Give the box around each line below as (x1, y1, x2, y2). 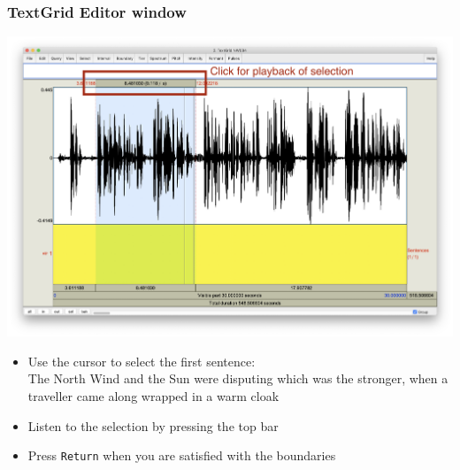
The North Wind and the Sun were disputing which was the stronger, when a (27, 369, 448, 388)
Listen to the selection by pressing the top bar (27, 416, 279, 435)
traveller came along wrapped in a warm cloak (27, 386, 280, 405)
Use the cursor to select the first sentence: (27, 351, 256, 370)
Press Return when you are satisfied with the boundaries (27, 446, 336, 465)
